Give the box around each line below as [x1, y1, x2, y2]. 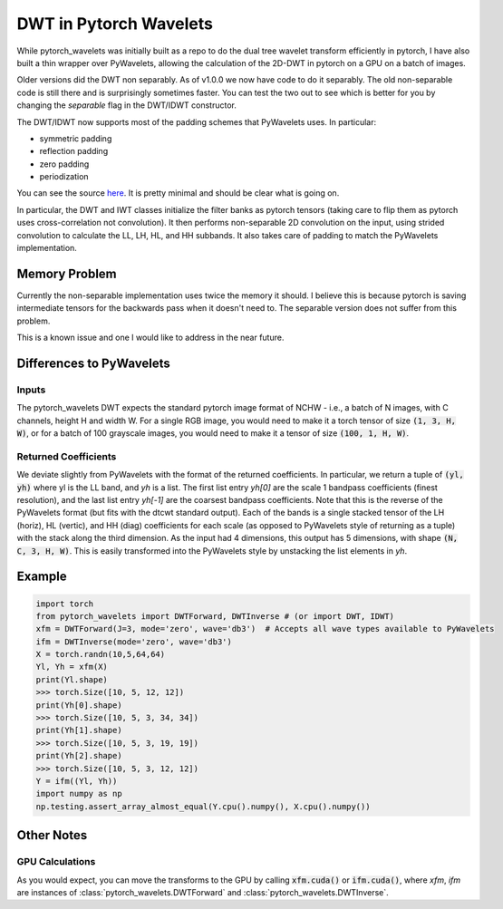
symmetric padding [39, 132, 112, 144]
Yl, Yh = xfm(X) [35, 662, 109, 672]
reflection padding [39, 146, 109, 157]
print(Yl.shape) [35, 674, 109, 684]
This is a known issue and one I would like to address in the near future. [16, 332, 285, 343]
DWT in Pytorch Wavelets [16, 14, 213, 34]
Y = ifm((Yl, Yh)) [35, 776, 118, 786]
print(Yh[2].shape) [35, 750, 122, 761]
